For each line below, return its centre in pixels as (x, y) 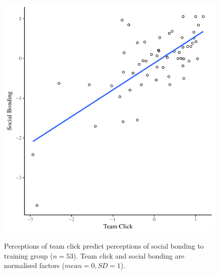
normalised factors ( (34, 265)
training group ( (29, 255)
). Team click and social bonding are (129, 255)
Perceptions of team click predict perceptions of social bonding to (104, 246)
